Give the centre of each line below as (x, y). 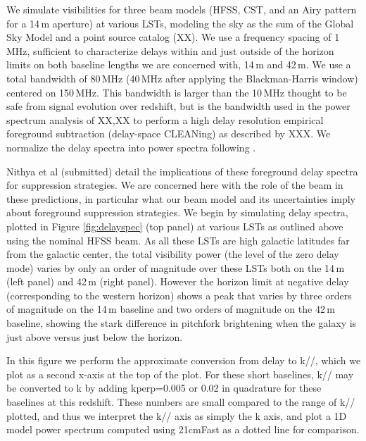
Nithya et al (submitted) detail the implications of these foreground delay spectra (182, 171)
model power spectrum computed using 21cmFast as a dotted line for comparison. (183, 429)
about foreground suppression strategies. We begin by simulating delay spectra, (177, 212)
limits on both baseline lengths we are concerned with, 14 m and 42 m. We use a (179, 64)
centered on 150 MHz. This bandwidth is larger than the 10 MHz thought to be (177, 92)
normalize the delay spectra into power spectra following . (131, 147)
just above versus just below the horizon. (95, 336)
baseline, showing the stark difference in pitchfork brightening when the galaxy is (182, 323)
